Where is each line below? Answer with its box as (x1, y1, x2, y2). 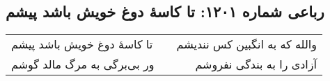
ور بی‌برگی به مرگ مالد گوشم (11, 56, 155, 73)
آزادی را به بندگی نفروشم (195, 56, 317, 73)
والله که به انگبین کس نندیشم (176, 36, 317, 53)
